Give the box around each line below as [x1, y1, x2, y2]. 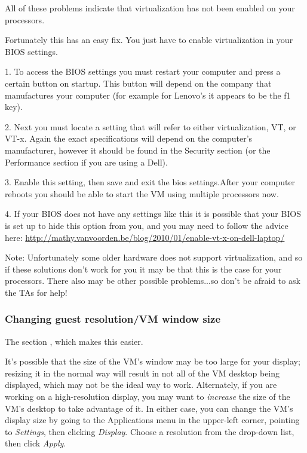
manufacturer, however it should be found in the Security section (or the [5, 143, 271, 156]
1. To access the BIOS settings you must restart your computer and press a [5, 65, 281, 78]
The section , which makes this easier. [5, 335, 143, 347]
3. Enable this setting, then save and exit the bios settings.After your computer [5, 176, 296, 188]
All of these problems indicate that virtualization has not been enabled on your [5, 2, 295, 14]
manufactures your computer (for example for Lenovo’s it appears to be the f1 [5, 88, 291, 101]
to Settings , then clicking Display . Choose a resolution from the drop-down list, [5, 425, 294, 437]
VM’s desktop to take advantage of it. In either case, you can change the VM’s [5, 402, 293, 414]
